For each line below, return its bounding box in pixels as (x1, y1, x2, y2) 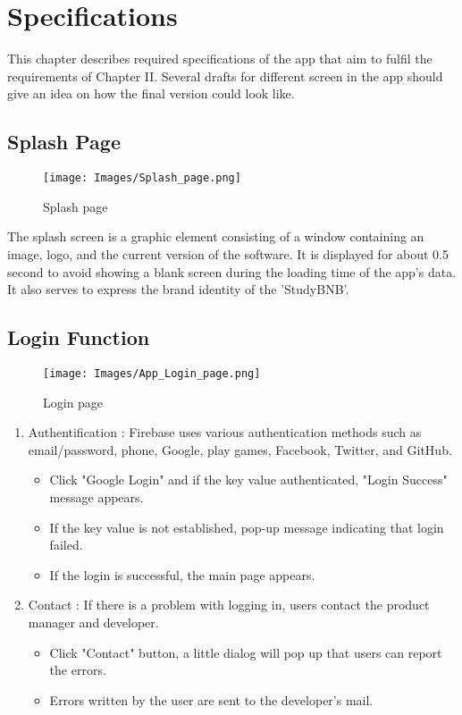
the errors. (49, 660, 106, 679)
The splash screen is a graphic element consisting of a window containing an (7, 227, 424, 246)
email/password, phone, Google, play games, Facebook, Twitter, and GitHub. (28, 440, 452, 458)
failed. (49, 535, 83, 554)
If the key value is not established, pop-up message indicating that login (49, 517, 444, 536)
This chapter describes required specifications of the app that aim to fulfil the (7, 49, 433, 68)
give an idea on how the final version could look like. (7, 84, 295, 103)
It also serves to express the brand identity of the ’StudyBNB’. (7, 280, 349, 299)
